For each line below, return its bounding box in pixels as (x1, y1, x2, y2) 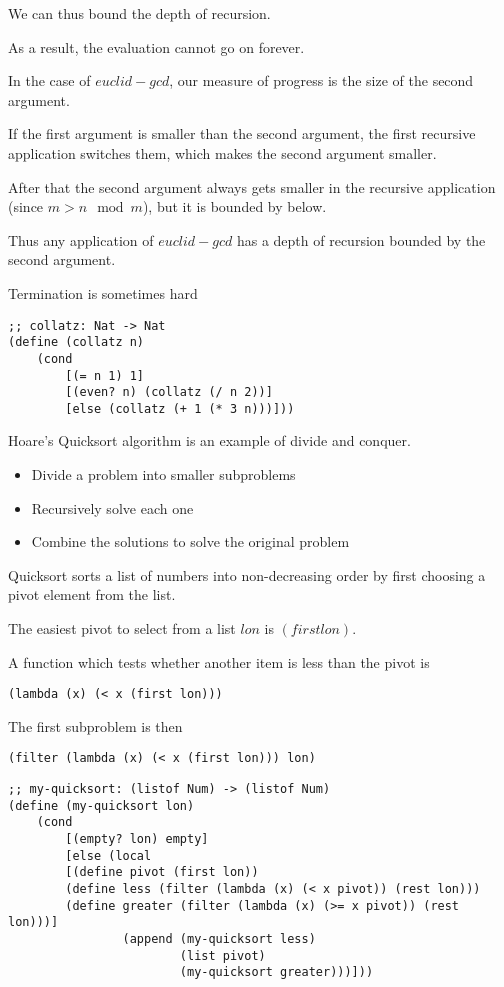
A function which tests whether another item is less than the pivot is (8, 651, 430, 672)
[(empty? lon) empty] (65, 832, 209, 847)
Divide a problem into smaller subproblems (31, 464, 296, 485)
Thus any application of (8, 229, 154, 250)
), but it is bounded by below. (142, 196, 327, 217)
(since (8, 196, 44, 217)
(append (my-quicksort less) (122, 932, 316, 947)
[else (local (65, 848, 152, 863)
